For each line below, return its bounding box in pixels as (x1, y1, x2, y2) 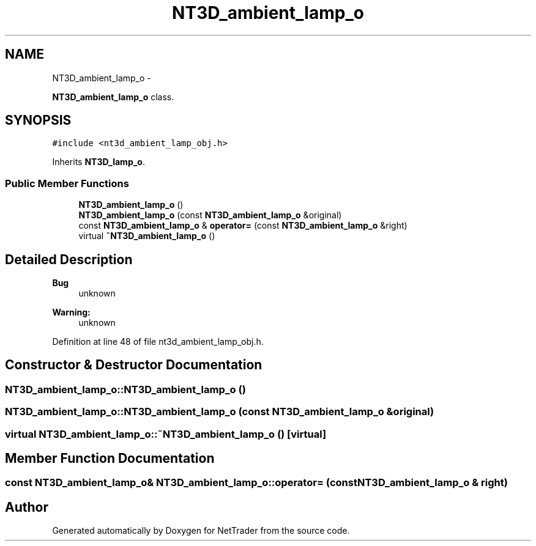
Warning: (52, 307, 91, 318)
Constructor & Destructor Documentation (5, 357, 262, 373)
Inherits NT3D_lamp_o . (52, 157, 146, 168)
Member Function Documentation (5, 451, 215, 467)
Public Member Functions (5, 177, 129, 190)
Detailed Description (5, 251, 133, 267)
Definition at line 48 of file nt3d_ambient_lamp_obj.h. (52, 336, 264, 347)
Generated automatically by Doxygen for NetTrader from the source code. (52, 525, 350, 536)
